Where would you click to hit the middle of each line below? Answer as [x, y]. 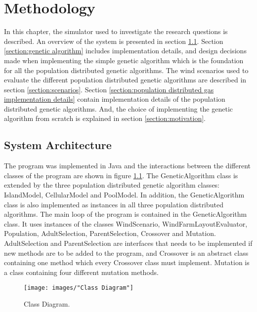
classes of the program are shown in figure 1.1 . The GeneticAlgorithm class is [121, 175]
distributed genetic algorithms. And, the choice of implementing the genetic [119, 108]
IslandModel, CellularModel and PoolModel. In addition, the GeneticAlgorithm [124, 195]
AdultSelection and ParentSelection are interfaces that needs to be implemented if [128, 243]
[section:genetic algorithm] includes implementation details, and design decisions [125, 51]
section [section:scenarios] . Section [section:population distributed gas [109, 89]
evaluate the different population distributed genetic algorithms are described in [125, 80]
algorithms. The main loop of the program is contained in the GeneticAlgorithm [126, 214]
